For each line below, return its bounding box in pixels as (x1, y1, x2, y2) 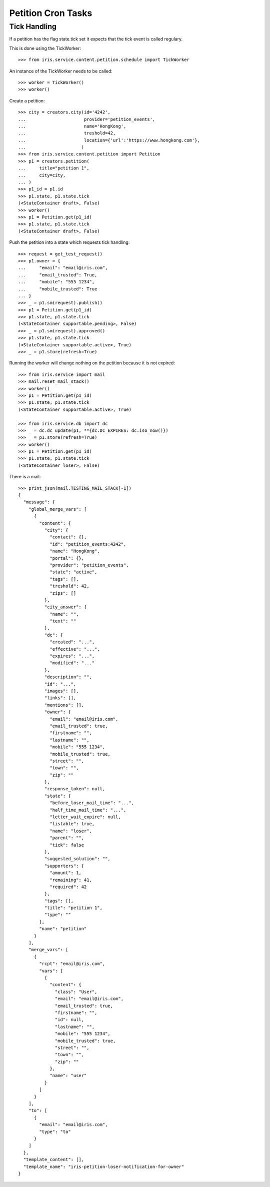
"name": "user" (49, 1073, 87, 1079)
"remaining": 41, (49, 877, 92, 883)
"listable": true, (49, 821, 95, 827)
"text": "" (49, 618, 76, 624)
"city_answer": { (44, 604, 87, 610)
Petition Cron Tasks (9, 7, 92, 18)
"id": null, (55, 1017, 84, 1023)
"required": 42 (49, 884, 87, 890)
